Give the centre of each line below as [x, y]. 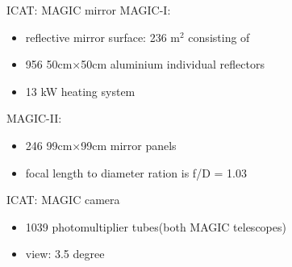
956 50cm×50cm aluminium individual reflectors [145, 64]
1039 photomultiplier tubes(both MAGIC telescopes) [156, 226]
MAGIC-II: [34, 118]
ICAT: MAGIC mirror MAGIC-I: [89, 10]
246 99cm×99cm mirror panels [101, 145]
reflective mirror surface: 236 [96, 37]
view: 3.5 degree [65, 254]
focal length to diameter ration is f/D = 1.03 [136, 172]
